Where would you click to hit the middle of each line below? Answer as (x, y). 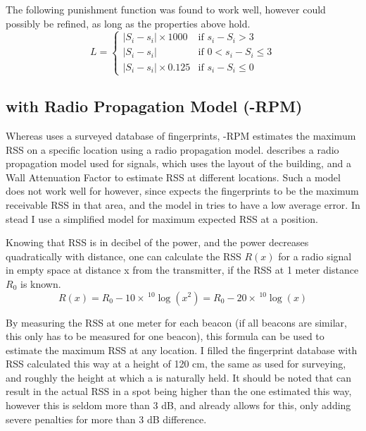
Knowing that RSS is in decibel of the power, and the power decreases (157, 242)
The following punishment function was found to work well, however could (166, 9)
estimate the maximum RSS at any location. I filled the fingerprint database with (182, 350)
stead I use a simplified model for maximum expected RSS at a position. (162, 218)
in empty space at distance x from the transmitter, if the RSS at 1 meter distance (182, 270)
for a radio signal (315, 256)
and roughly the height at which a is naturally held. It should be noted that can (179, 377)
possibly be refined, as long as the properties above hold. (128, 23)
